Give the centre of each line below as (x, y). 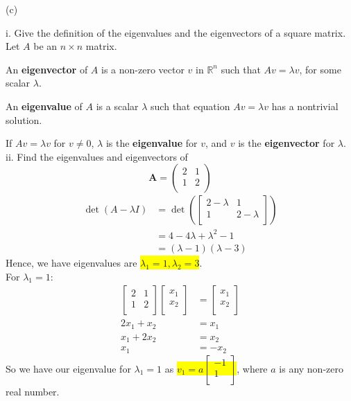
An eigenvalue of (44, 106)
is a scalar (117, 106)
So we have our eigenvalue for (68, 368)
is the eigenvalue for (152, 143)
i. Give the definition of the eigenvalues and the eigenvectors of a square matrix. (176, 32)
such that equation (190, 106)
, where (252, 368)
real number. (33, 391)
